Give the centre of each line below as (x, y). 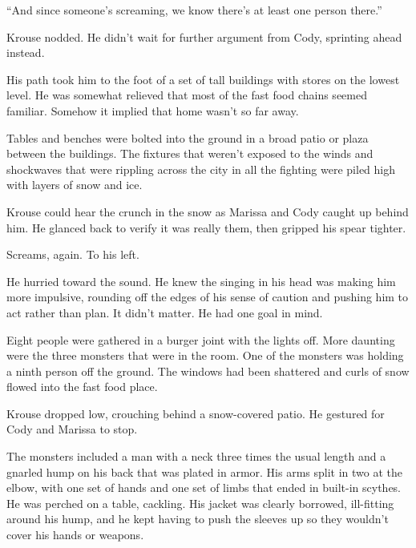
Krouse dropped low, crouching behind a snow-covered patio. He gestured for (196, 413)
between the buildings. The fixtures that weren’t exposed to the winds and (190, 153)
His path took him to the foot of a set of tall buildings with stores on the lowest (203, 79)
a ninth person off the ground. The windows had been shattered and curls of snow (208, 371)
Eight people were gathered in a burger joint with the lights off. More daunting (201, 339)
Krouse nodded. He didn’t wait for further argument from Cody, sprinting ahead (204, 36)
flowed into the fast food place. (82, 387)
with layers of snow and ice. (75, 185)
